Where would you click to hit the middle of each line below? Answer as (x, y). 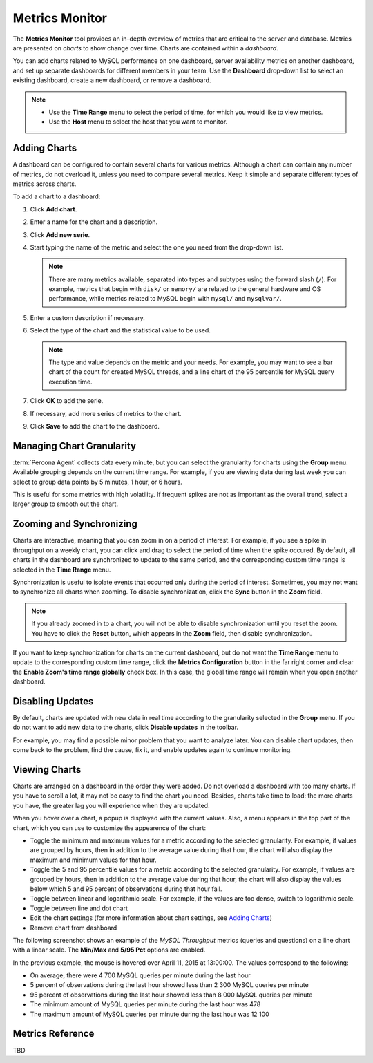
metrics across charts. (45, 184)
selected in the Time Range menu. (62, 570)
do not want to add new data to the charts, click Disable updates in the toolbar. (125, 727)
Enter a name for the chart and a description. (94, 222)
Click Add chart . (54, 209)
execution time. (70, 382)
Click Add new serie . (60, 234)
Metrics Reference (54, 1034)
